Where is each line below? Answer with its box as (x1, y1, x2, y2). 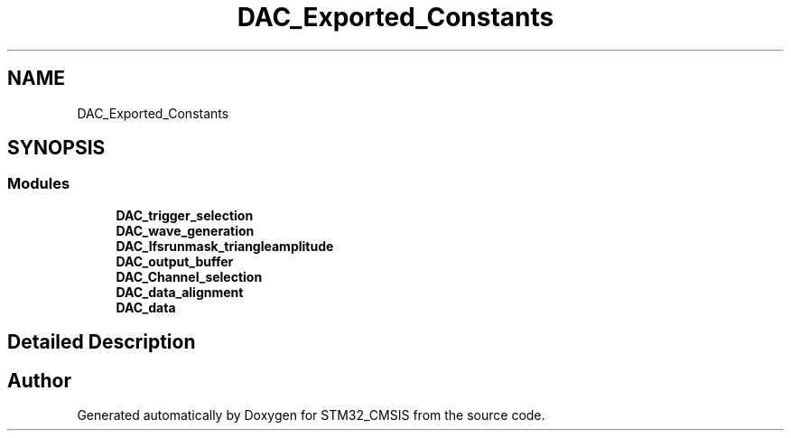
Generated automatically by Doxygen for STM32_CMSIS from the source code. (77, 407, 545, 424)
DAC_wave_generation (116, 222, 255, 238)
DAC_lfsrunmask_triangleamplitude (116, 238, 334, 254)
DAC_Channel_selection (116, 268, 263, 284)
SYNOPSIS (7, 136, 106, 160)
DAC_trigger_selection (116, 207, 254, 223)
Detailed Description (7, 331, 196, 354)
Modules (7, 174, 70, 193)
